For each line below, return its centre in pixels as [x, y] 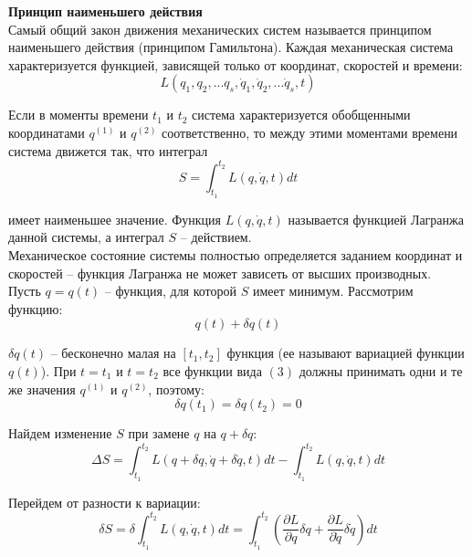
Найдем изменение [60, 433]
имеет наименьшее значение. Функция [115, 219]
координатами [47, 132]
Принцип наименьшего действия [105, 11]
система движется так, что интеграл [108, 150]
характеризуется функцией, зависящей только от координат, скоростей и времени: [236, 64]
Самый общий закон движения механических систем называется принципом [220, 29]
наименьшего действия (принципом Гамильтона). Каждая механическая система [231, 47]
